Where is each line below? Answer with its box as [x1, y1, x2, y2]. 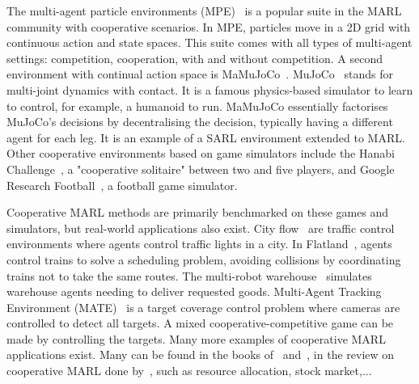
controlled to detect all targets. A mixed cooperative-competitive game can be [6, 314, 394, 331]
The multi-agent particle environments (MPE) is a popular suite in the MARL [6, 2, 402, 19]
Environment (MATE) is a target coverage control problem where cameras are [6, 298, 400, 315]
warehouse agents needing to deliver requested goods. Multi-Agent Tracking [6, 283, 382, 300]
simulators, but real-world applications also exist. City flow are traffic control [6, 219, 395, 236]
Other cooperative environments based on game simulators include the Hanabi [6, 145, 395, 162]
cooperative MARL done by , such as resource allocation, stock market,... [6, 362, 372, 379]
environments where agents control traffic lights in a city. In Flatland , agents [6, 235, 392, 252]
